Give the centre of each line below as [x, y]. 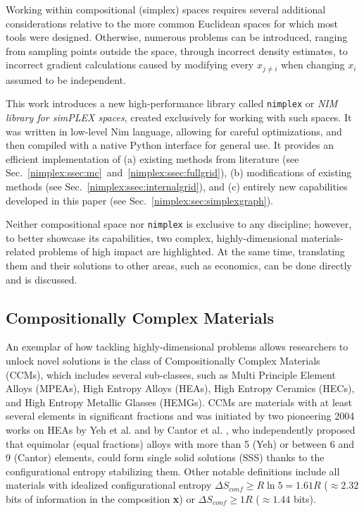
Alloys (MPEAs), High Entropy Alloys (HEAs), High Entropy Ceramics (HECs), [180, 388]
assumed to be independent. [66, 79]
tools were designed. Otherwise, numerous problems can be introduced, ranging [177, 37]
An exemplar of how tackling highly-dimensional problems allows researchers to [177, 347]
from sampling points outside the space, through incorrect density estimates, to [177, 50]
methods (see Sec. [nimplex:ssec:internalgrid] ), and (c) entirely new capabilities [177, 187]
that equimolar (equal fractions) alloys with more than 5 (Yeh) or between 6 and [180, 443]
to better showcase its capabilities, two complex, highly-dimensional [152, 237]
